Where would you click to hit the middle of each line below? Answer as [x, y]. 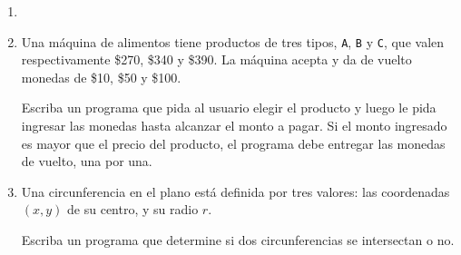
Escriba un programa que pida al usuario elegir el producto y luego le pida [229, 108]
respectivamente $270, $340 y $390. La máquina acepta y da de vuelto [216, 59]
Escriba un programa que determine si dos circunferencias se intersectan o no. [238, 240]
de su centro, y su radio [133, 209]
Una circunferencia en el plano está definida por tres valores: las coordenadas [235, 191]
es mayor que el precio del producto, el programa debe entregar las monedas [233, 143]
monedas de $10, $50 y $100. [101, 77]
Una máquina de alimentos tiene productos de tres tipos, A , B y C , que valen [233, 41]
